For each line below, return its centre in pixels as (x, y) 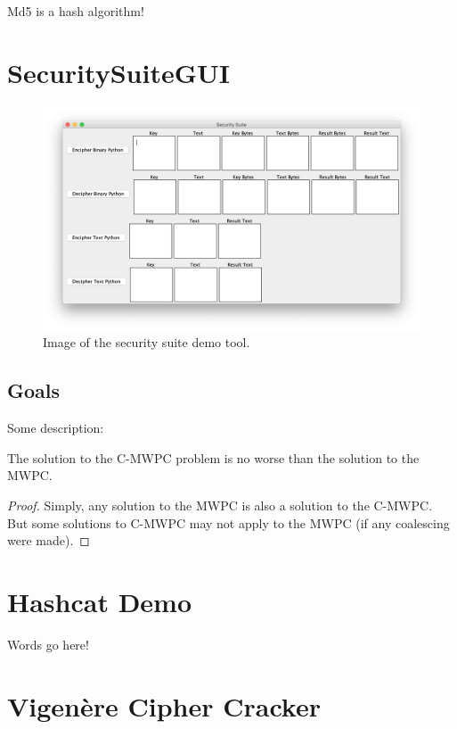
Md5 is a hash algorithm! (76, 11)
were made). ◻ (49, 540)
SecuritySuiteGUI (118, 72)
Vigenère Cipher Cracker (164, 705)
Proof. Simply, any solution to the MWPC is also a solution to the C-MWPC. (220, 505)
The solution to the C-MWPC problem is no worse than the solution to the (213, 457)
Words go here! (48, 644)
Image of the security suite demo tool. (147, 342)
